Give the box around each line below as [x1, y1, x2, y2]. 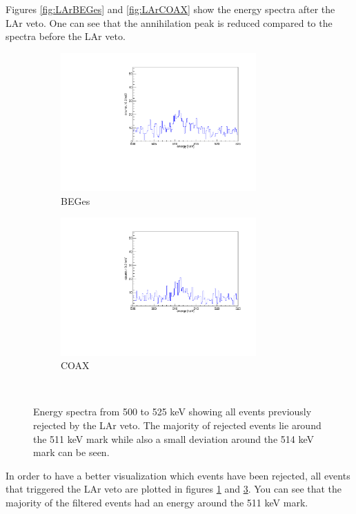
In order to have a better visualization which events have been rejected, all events [6, 468, 350, 482]
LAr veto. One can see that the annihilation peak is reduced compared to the [6, 15, 333, 30]
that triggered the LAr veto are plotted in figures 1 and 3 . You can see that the [6, 482, 342, 496]
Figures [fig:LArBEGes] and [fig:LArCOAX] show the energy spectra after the [6, 2, 335, 16]
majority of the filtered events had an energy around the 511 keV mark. [6, 495, 308, 509]
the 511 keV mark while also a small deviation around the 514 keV [33, 431, 314, 446]
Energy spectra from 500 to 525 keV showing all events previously [33, 404, 312, 419]
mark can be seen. [33, 445, 110, 459]
